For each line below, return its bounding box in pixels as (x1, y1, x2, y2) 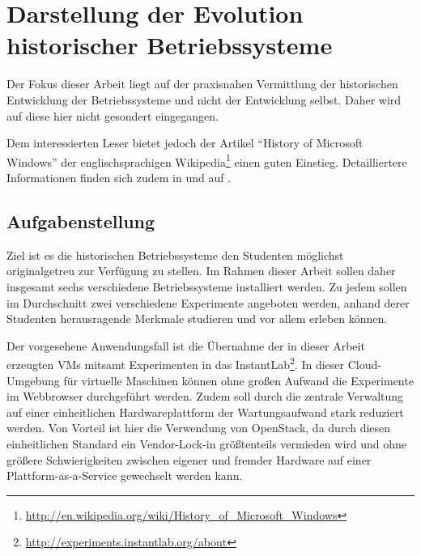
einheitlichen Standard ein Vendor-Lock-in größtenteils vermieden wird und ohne (6, 435, 407, 452)
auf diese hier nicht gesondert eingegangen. (6, 107, 219, 124)
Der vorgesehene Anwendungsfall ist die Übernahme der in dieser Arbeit (6, 337, 365, 354)
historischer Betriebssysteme (6, 28, 333, 62)
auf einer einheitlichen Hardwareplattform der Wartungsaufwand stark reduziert (6, 403, 404, 420)
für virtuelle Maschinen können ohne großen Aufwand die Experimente (63, 371, 414, 388)
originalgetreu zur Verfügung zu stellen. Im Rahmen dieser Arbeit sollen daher (6, 262, 396, 279)
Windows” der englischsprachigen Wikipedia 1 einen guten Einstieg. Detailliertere (6, 151, 407, 170)
